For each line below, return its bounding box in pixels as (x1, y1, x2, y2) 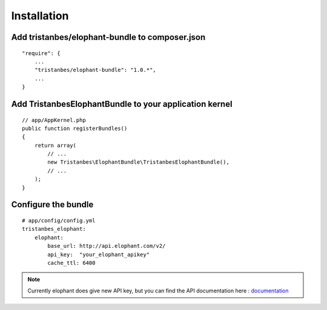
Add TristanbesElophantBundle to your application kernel (11, 98, 233, 109)
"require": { (22, 50, 61, 57)
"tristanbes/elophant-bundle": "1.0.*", (34, 66, 157, 74)
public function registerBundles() (22, 124, 128, 132)
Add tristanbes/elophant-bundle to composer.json (11, 32, 206, 42)
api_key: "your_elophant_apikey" (47, 251, 150, 258)
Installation (11, 9, 69, 22)
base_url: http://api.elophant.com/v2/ (47, 242, 166, 250)
